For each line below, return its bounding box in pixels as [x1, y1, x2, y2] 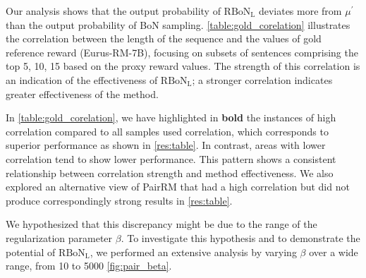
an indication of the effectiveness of [6, 72, 158, 87]
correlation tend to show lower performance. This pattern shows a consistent [6, 151, 336, 166]
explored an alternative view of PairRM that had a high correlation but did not [6, 179, 350, 194]
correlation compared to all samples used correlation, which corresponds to [6, 123, 329, 138]
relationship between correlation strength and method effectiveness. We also [6, 165, 334, 180]
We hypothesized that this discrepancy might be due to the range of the [6, 217, 317, 231]
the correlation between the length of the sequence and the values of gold [6, 31, 322, 46]
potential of [6, 244, 56, 259]
